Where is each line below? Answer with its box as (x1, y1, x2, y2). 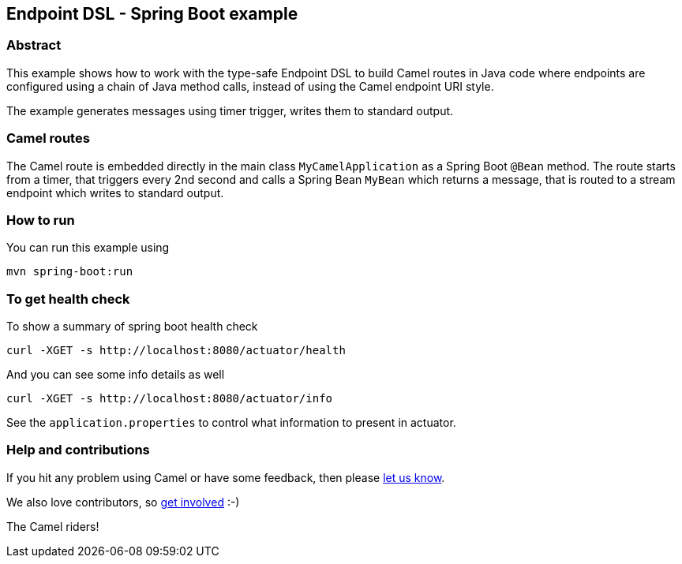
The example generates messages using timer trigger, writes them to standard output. (6, 103, 454, 118)
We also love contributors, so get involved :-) (6, 495, 240, 509)
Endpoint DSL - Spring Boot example (6, 4, 298, 24)
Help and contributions (6, 442, 150, 458)
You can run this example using (6, 241, 170, 255)
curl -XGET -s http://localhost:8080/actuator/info (6, 392, 333, 405)
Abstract (6, 37, 62, 54)
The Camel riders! (6, 519, 99, 533)
